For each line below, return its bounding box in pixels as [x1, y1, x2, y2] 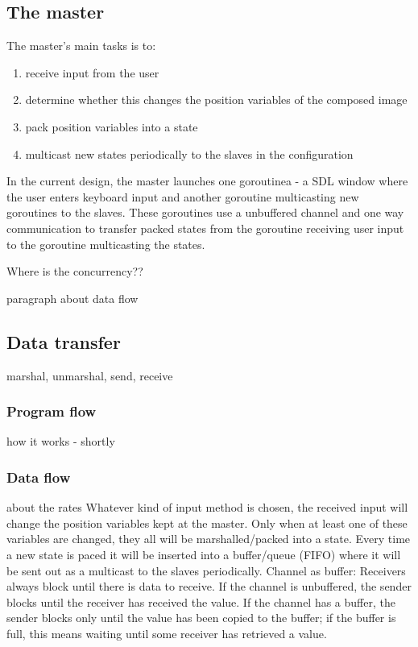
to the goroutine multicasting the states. [6, 235, 205, 252]
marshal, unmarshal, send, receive [6, 367, 173, 384]
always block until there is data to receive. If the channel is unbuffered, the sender [6, 578, 412, 595]
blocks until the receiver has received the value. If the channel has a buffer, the [6, 593, 395, 610]
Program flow [6, 401, 97, 421]
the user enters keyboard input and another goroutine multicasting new [6, 188, 359, 205]
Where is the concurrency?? [6, 263, 143, 280]
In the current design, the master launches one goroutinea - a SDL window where [6, 172, 408, 189]
